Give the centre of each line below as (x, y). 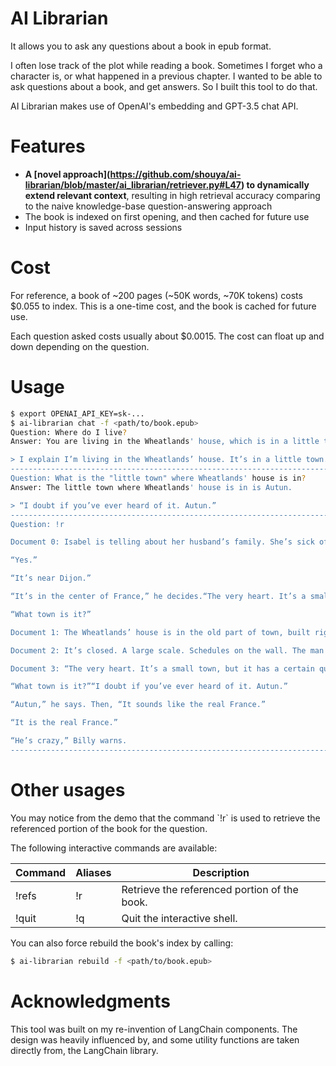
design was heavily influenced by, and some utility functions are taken (155, 1039)
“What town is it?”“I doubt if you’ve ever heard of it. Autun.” (149, 687)
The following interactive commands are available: (114, 848)
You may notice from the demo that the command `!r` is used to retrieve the (165, 818)
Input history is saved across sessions (103, 227)
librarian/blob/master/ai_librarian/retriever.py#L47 (133, 184)
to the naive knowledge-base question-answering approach (148, 206)
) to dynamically (275, 184)
